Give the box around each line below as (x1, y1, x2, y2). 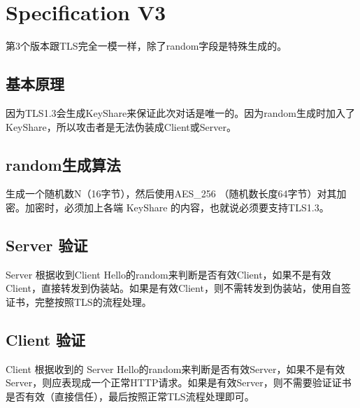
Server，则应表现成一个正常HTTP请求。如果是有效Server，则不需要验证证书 (6, 375, 352, 390)
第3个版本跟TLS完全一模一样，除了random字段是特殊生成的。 (6, 38, 287, 53)
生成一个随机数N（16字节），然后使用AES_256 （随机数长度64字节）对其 (6, 186, 337, 201)
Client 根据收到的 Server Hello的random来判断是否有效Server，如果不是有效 (6, 361, 345, 376)
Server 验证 (6, 234, 88, 255)
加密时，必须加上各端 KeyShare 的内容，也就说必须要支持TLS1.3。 (24, 199, 329, 214)
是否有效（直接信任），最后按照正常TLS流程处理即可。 (6, 388, 254, 403)
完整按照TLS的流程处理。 (34, 294, 152, 309)
